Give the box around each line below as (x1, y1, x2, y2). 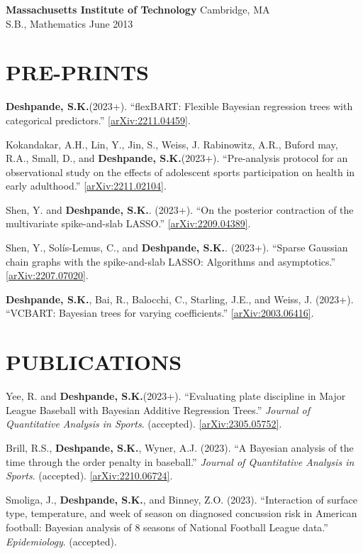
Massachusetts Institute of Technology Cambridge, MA (6, 2, 270, 16)
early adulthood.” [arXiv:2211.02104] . (6, 178, 167, 193)
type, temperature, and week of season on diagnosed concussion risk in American (6, 506, 357, 521)
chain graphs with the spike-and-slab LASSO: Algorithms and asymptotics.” (6, 254, 336, 268)
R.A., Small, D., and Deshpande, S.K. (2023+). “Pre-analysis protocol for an (6, 151, 348, 165)
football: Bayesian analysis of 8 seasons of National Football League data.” (6, 519, 328, 534)
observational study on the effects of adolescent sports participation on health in (6, 164, 355, 179)
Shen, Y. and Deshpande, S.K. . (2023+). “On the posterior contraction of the (6, 202, 354, 217)
